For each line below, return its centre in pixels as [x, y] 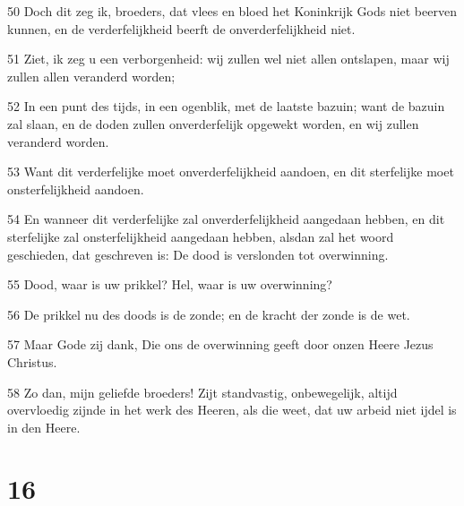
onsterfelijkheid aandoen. [76, 189]
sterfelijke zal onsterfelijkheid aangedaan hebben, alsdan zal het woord [201, 236]
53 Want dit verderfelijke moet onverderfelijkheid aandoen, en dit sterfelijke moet [231, 172]
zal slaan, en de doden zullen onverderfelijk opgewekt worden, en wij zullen [213, 123]
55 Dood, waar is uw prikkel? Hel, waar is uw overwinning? [170, 284]
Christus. [32, 361]
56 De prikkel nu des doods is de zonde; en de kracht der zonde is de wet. [209, 314]
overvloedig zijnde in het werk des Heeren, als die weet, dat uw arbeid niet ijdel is [232, 410]
